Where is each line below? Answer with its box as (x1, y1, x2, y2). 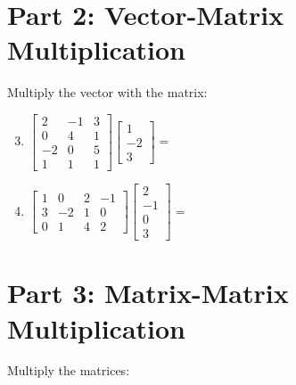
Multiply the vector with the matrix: (7, 83, 208, 102)
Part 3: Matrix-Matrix (7, 274, 289, 311)
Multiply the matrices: (7, 361, 130, 380)
